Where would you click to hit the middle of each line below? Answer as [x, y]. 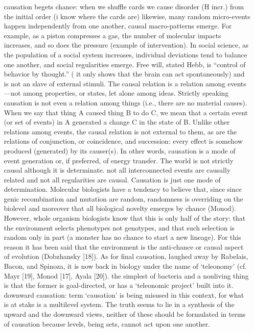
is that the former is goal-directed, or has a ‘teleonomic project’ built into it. [119, 285]
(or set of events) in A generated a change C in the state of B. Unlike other [117, 122]
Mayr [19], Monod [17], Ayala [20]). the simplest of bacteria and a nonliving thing [127, 275]
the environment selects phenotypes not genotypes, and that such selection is [119, 227]
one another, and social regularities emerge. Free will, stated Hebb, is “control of [125, 64]
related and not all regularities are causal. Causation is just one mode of [112, 179]
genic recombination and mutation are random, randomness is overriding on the [124, 198]
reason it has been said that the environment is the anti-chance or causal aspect [124, 246]
